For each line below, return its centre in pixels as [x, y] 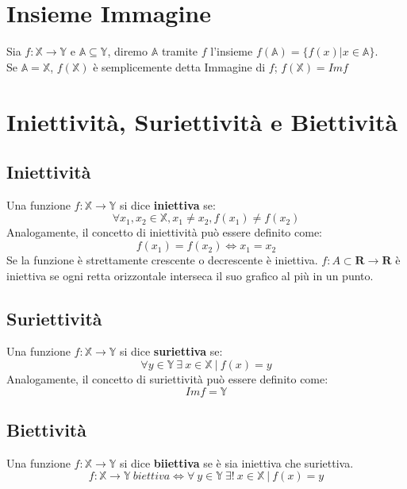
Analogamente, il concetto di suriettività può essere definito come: [167, 379]
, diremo [128, 51]
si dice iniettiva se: [167, 204]
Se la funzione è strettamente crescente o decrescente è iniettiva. [162, 260]
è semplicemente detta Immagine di [179, 66]
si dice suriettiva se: [171, 351]
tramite [180, 51]
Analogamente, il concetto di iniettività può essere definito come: [165, 232]
